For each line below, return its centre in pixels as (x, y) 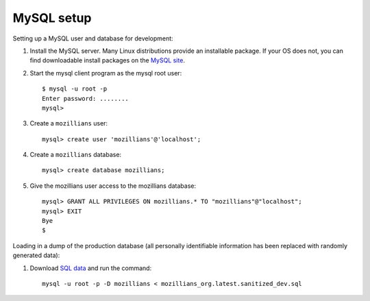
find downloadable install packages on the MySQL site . (107, 60)
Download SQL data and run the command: (91, 268)
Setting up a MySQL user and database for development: (93, 38)
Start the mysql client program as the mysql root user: (106, 73)
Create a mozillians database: (76, 155)
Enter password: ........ (86, 98)
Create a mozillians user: (69, 123)
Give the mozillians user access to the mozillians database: (113, 186)
